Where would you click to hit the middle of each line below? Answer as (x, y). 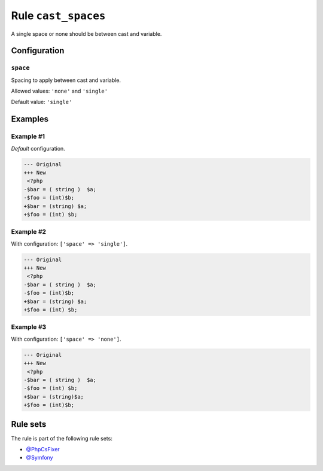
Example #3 (29, 327)
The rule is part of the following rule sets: (62, 438)
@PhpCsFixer (43, 449)
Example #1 (28, 136)
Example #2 (29, 232)
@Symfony (39, 458)
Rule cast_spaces (58, 16)
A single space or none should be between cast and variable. (86, 33)
